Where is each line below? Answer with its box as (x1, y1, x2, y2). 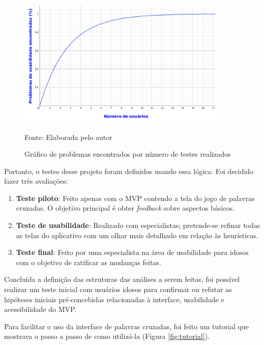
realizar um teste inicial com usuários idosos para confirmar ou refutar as (4, 284, 232, 295)
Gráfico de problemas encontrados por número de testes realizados (24, 149, 231, 159)
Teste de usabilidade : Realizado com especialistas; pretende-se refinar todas (16, 220, 260, 231)
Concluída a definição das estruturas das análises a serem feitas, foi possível (4, 274, 240, 284)
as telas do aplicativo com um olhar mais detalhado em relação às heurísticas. (16, 229, 258, 240)
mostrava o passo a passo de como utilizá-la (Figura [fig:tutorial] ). (4, 331, 210, 341)
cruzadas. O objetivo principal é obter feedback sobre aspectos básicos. (16, 203, 235, 213)
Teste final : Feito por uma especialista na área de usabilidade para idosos (16, 247, 249, 257)
